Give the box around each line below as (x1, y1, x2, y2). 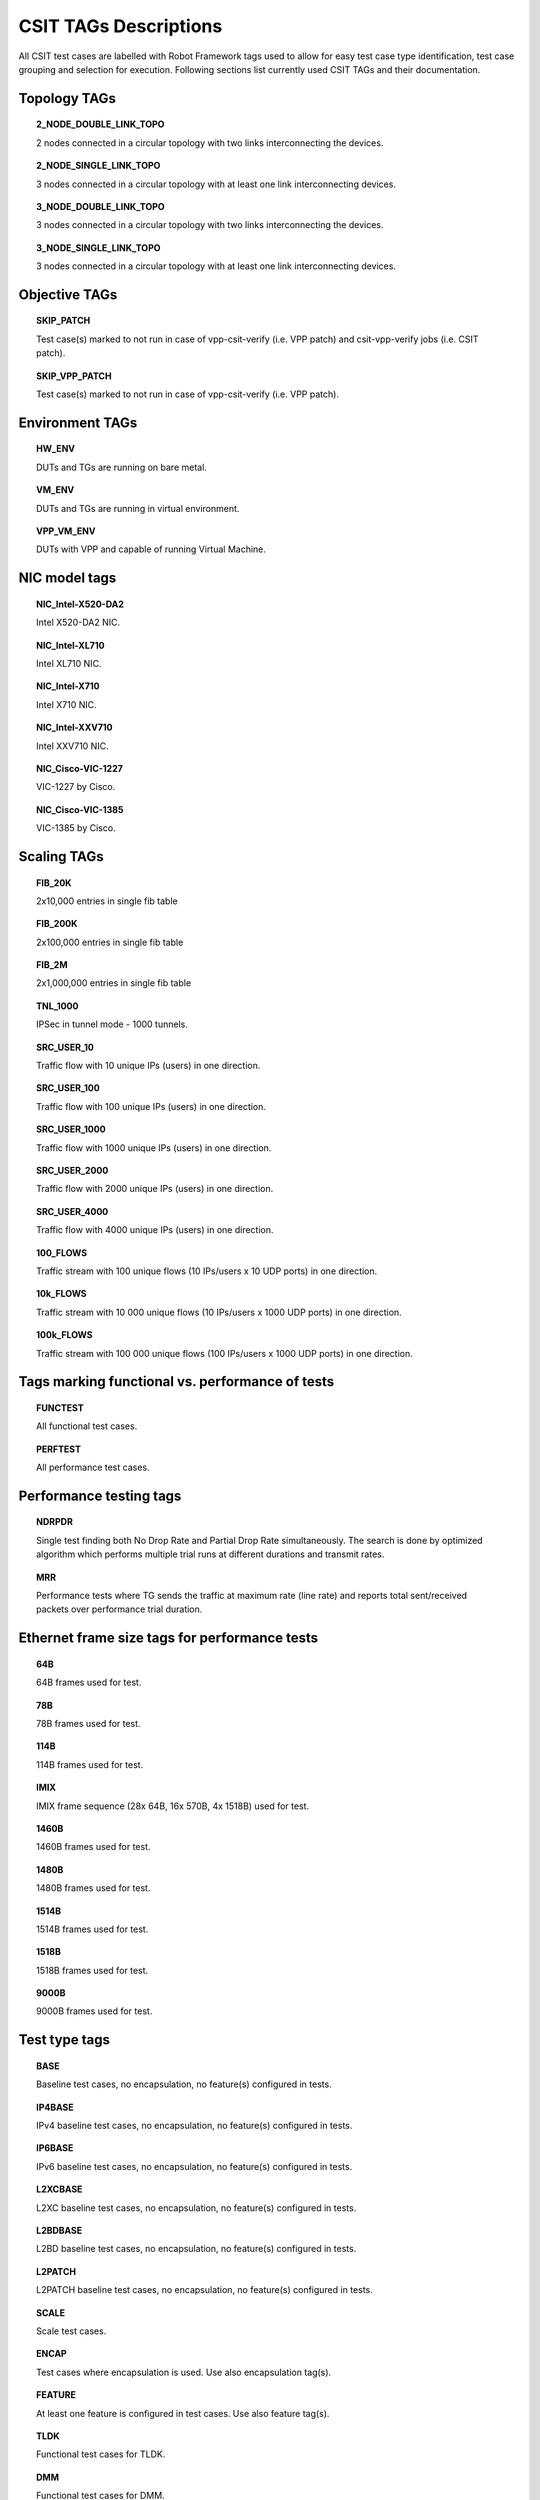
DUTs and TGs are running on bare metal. (36, 461, 207, 473)
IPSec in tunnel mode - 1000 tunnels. (36, 1018, 189, 1030)
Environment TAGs (18, 414, 138, 431)
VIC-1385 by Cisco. (36, 822, 116, 834)
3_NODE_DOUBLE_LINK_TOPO (36, 200, 165, 212)
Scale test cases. (36, 2325, 107, 2337)
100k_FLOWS (36, 1329, 93, 1341)
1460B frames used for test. (36, 1841, 151, 1853)
